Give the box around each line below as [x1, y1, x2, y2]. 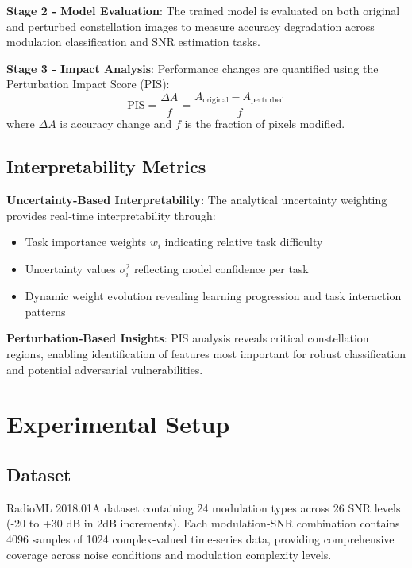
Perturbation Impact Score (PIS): [6, 75, 170, 92]
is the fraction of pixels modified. [184, 115, 345, 132]
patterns [25, 303, 66, 319]
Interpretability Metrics [6, 154, 206, 179]
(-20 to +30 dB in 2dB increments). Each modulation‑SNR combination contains [6, 515, 400, 531]
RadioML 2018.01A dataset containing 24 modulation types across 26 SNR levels [6, 499, 401, 516]
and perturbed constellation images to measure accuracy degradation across [6, 17, 375, 34]
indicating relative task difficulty [164, 234, 323, 250]
